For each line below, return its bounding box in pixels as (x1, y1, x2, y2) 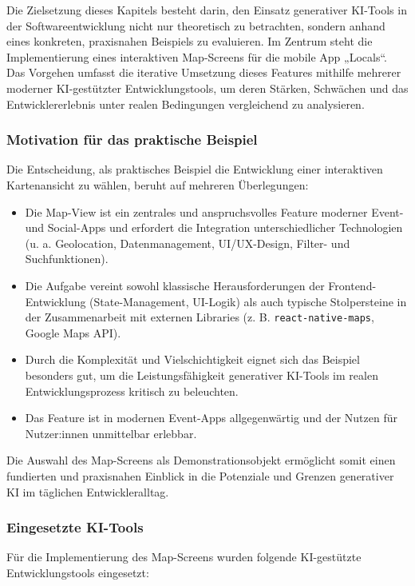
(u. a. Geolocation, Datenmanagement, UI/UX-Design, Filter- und (25, 234, 350, 251)
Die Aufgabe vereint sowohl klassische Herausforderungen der (25, 277, 325, 293)
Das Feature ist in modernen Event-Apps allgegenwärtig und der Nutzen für (25, 409, 397, 426)
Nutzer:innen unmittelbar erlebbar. (25, 425, 197, 441)
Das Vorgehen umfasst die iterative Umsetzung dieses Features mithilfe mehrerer (6, 64, 401, 81)
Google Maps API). (25, 324, 121, 341)
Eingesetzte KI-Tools (6, 517, 144, 537)
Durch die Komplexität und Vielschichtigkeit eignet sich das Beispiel (25, 351, 360, 368)
